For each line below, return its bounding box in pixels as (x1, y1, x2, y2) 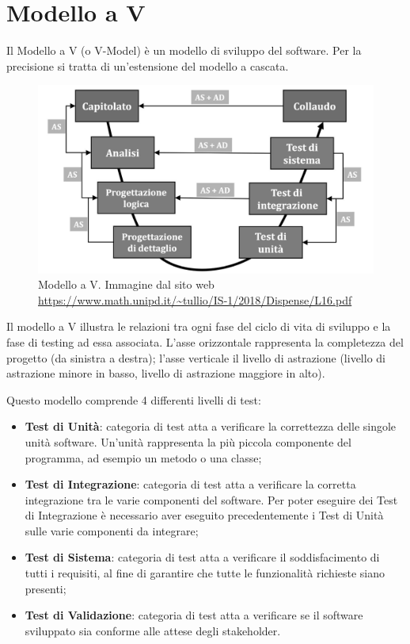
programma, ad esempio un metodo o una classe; (25, 449, 262, 466)
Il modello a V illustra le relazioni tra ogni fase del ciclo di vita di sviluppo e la (6, 318, 391, 335)
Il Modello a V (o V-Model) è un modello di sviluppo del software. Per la (6, 42, 362, 59)
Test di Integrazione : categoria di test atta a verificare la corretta (25, 476, 356, 493)
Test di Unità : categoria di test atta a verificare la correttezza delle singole (25, 418, 397, 435)
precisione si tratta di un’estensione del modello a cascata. (6, 57, 289, 74)
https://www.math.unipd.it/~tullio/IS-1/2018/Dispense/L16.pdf (38, 291, 352, 308)
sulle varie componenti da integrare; (25, 522, 199, 539)
